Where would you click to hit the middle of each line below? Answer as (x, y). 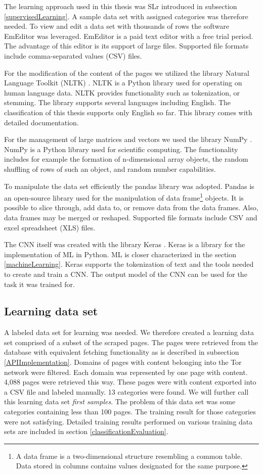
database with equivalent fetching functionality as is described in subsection (122, 352)
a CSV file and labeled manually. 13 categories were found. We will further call (126, 391)
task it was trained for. (39, 284)
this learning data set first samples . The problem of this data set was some (120, 401)
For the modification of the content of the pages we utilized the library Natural (127, 73)
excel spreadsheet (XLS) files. (50, 227)
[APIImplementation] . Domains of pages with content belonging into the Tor (123, 362)
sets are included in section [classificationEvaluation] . (86, 431)
